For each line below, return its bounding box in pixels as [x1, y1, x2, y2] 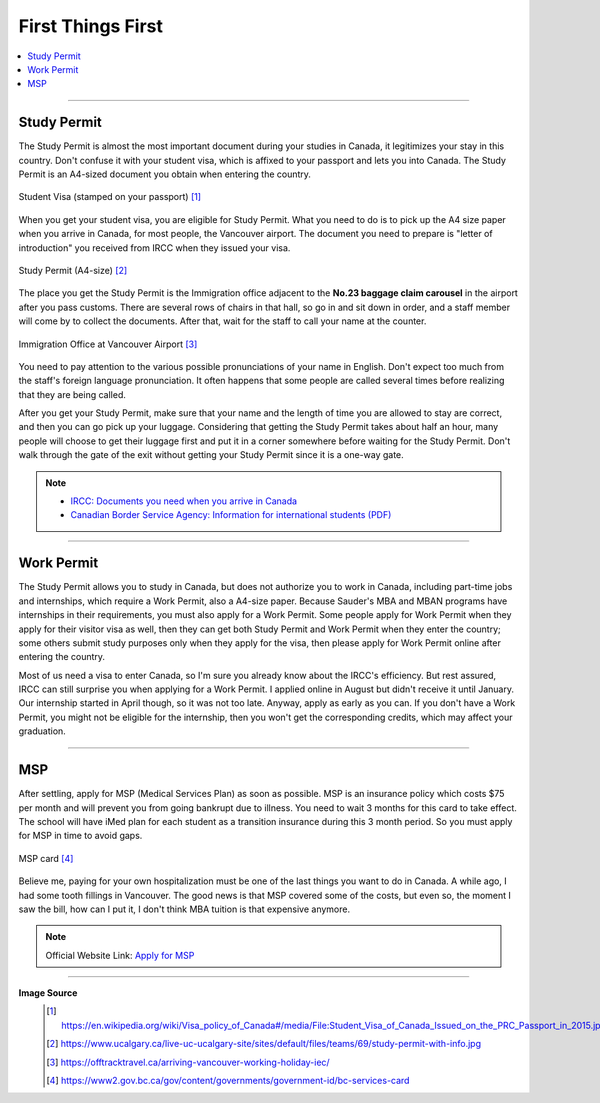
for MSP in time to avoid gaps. [18, 830, 143, 842]
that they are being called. [18, 388, 127, 400]
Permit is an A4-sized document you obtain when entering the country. [18, 168, 312, 180]
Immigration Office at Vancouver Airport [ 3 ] [18, 338, 198, 350]
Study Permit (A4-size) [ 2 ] [18, 264, 128, 276]
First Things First [18, 15, 164, 37]
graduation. [18, 725, 67, 737]
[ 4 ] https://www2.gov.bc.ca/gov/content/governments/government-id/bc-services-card [46, 1075, 410, 1087]
